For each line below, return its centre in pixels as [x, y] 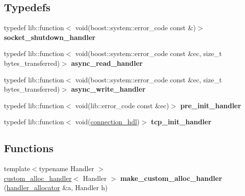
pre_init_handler [211, 105]
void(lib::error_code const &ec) [122, 105]
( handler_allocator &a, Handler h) [56, 187]
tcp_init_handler [181, 122]
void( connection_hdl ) [107, 122]
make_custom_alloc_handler [171, 178]
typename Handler [67, 168]
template [17, 168]
